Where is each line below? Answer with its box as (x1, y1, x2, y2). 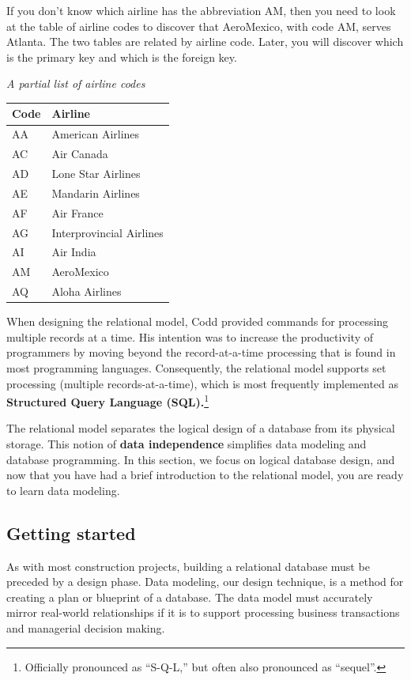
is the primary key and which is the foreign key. (6, 48, 237, 65)
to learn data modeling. (6, 482, 120, 498)
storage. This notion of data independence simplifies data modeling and (6, 435, 367, 451)
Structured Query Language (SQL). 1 (6, 391, 209, 410)
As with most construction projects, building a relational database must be (6, 557, 370, 574)
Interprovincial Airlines (51, 224, 164, 240)
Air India (51, 244, 96, 260)
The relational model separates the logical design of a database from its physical (6, 420, 395, 436)
